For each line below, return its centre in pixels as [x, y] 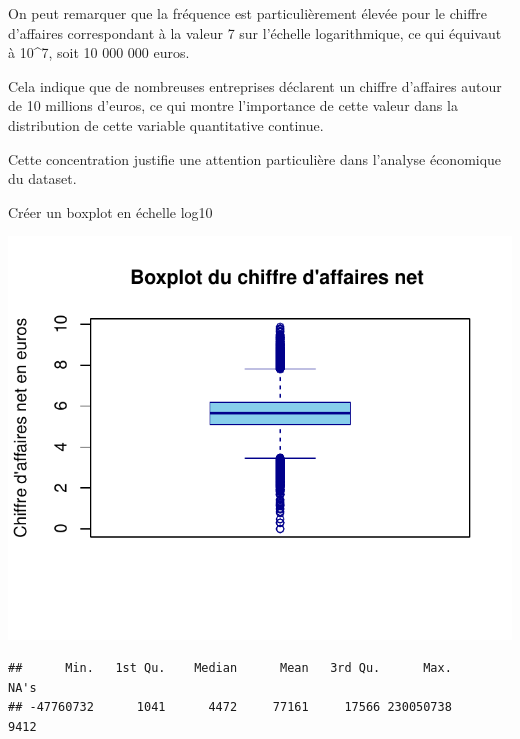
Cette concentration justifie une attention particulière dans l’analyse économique [255, 158]
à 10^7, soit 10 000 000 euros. [99, 52]
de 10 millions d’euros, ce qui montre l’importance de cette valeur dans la [233, 105]
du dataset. [42, 178]
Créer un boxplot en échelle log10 [110, 211]
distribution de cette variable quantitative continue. [166, 124]
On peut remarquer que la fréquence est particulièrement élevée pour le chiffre [248, 13]
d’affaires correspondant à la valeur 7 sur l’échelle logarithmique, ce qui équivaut [255, 32]
